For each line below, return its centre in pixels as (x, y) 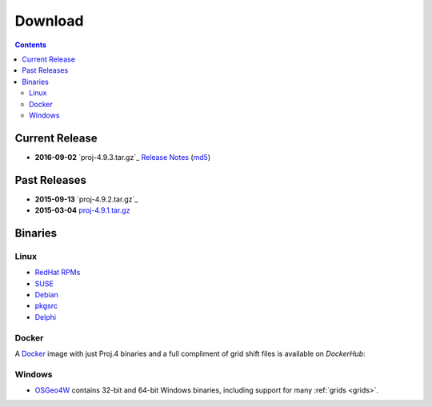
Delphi (45, 317)
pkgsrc (46, 306)
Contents (31, 45)
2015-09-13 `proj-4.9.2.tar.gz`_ (86, 199)
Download (49, 21)
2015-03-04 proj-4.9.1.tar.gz (82, 210)
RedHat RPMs (58, 273)
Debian (47, 295)
